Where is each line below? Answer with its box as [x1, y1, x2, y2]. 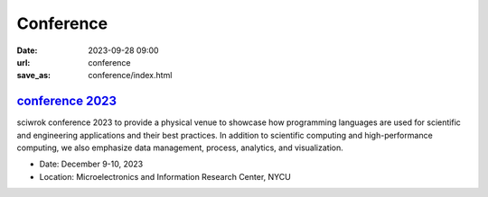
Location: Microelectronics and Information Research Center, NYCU [39, 171, 291, 182]
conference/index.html [88, 70, 173, 81]
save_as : [16, 70, 52, 81]
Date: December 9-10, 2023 [39, 158, 144, 170]
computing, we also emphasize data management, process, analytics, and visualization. [16, 142, 343, 153]
